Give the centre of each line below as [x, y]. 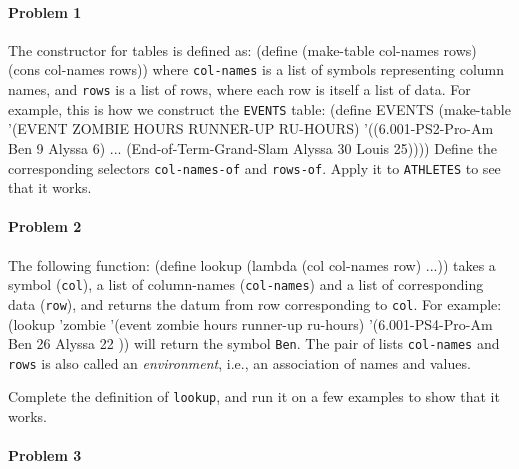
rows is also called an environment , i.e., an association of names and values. [239, 362]
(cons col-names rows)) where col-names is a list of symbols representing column [256, 69]
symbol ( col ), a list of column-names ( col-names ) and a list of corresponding [246, 284]
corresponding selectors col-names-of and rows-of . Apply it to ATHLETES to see [254, 167]
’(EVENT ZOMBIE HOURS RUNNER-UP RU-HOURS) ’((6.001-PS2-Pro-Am [251, 128]
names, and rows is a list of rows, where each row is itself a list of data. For [239, 89]
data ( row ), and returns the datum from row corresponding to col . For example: [255, 303]
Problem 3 [45, 455]
